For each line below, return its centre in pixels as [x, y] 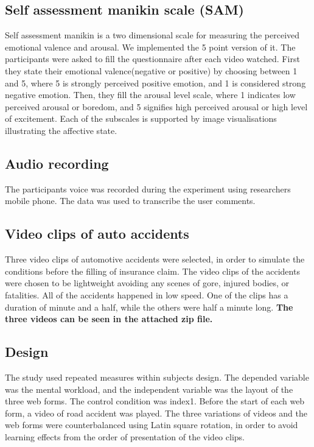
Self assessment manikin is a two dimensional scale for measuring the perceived [152, 35]
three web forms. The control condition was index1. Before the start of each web [155, 401]
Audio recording [57, 163]
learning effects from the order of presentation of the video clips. [125, 436]
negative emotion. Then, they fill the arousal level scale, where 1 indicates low [150, 95]
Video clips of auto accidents [97, 234]
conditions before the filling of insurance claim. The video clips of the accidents [152, 271]
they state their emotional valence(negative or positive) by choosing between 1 [151, 70]
